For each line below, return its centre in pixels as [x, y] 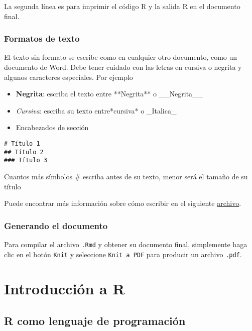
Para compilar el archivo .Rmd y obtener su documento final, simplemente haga [126, 244]
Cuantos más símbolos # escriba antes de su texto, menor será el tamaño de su [126, 176]
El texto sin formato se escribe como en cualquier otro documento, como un [121, 57]
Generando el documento [56, 225]
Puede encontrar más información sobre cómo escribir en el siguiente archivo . [123, 203]
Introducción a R [65, 289]
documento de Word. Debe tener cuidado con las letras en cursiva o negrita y [123, 67]
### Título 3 [26, 160]
